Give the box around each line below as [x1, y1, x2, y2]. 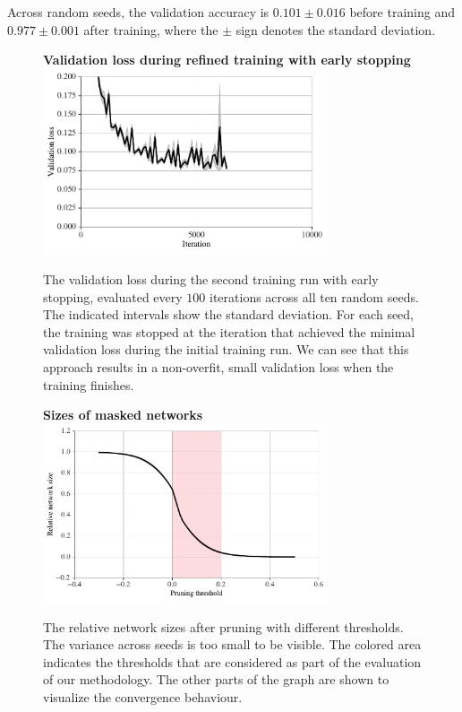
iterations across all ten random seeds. [210, 287, 419, 306]
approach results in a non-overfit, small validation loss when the [43, 357, 394, 376]
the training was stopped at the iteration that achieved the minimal [43, 322, 415, 341]
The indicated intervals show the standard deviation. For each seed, [43, 305, 415, 324]
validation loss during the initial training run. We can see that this [43, 340, 409, 359]
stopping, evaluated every [43, 287, 183, 306]
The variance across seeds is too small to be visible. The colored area [43, 635, 422, 654]
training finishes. [43, 375, 134, 394]
